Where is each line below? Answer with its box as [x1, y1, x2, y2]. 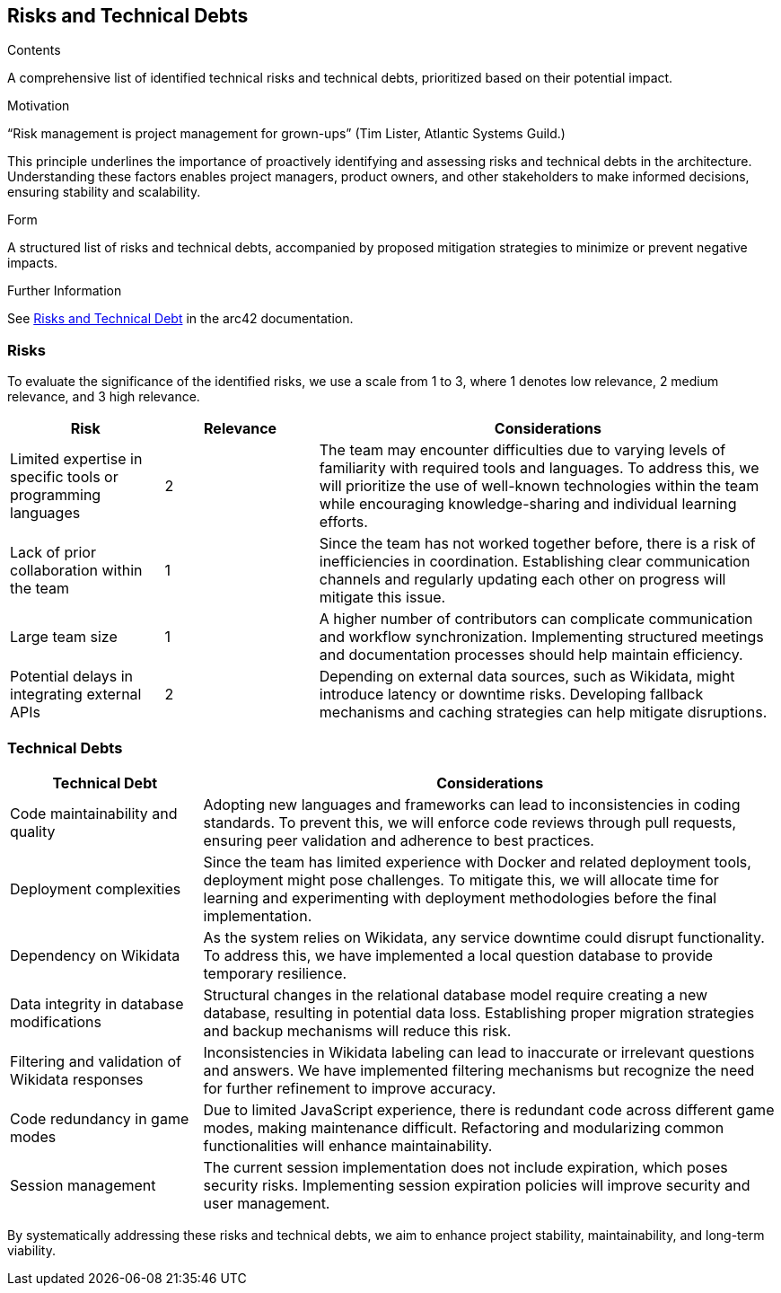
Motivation [7, 98, 70, 114]
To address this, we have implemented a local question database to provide [203, 946, 714, 964]
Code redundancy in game [10, 1109, 189, 1128]
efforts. [319, 513, 368, 532]
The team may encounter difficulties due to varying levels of [319, 441, 726, 460]
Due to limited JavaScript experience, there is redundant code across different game [203, 1100, 775, 1119]
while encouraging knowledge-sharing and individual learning [319, 495, 737, 514]
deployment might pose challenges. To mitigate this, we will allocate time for [203, 870, 719, 889]
